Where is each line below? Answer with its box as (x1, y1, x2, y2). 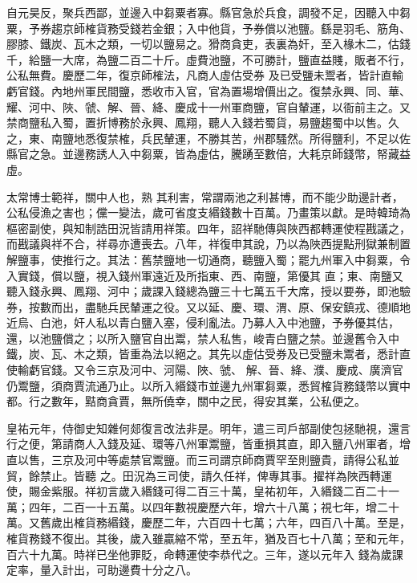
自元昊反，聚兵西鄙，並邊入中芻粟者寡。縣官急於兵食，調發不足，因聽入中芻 (6, 4, 411, 20)
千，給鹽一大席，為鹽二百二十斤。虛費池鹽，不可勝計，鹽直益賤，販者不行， (6, 51, 411, 67)
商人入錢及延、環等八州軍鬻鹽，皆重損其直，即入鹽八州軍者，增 (73, 435, 411, 452)
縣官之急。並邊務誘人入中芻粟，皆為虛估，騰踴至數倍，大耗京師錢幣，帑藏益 (6, 145, 411, 162)
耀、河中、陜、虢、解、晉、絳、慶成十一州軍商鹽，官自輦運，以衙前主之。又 (6, 98, 411, 115)
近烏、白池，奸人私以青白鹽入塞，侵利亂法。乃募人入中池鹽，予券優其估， (6, 314, 399, 331)
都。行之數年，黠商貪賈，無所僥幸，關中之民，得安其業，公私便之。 (6, 393, 366, 410)
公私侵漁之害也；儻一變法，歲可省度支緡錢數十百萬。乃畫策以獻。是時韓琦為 (6, 204, 411, 221)
